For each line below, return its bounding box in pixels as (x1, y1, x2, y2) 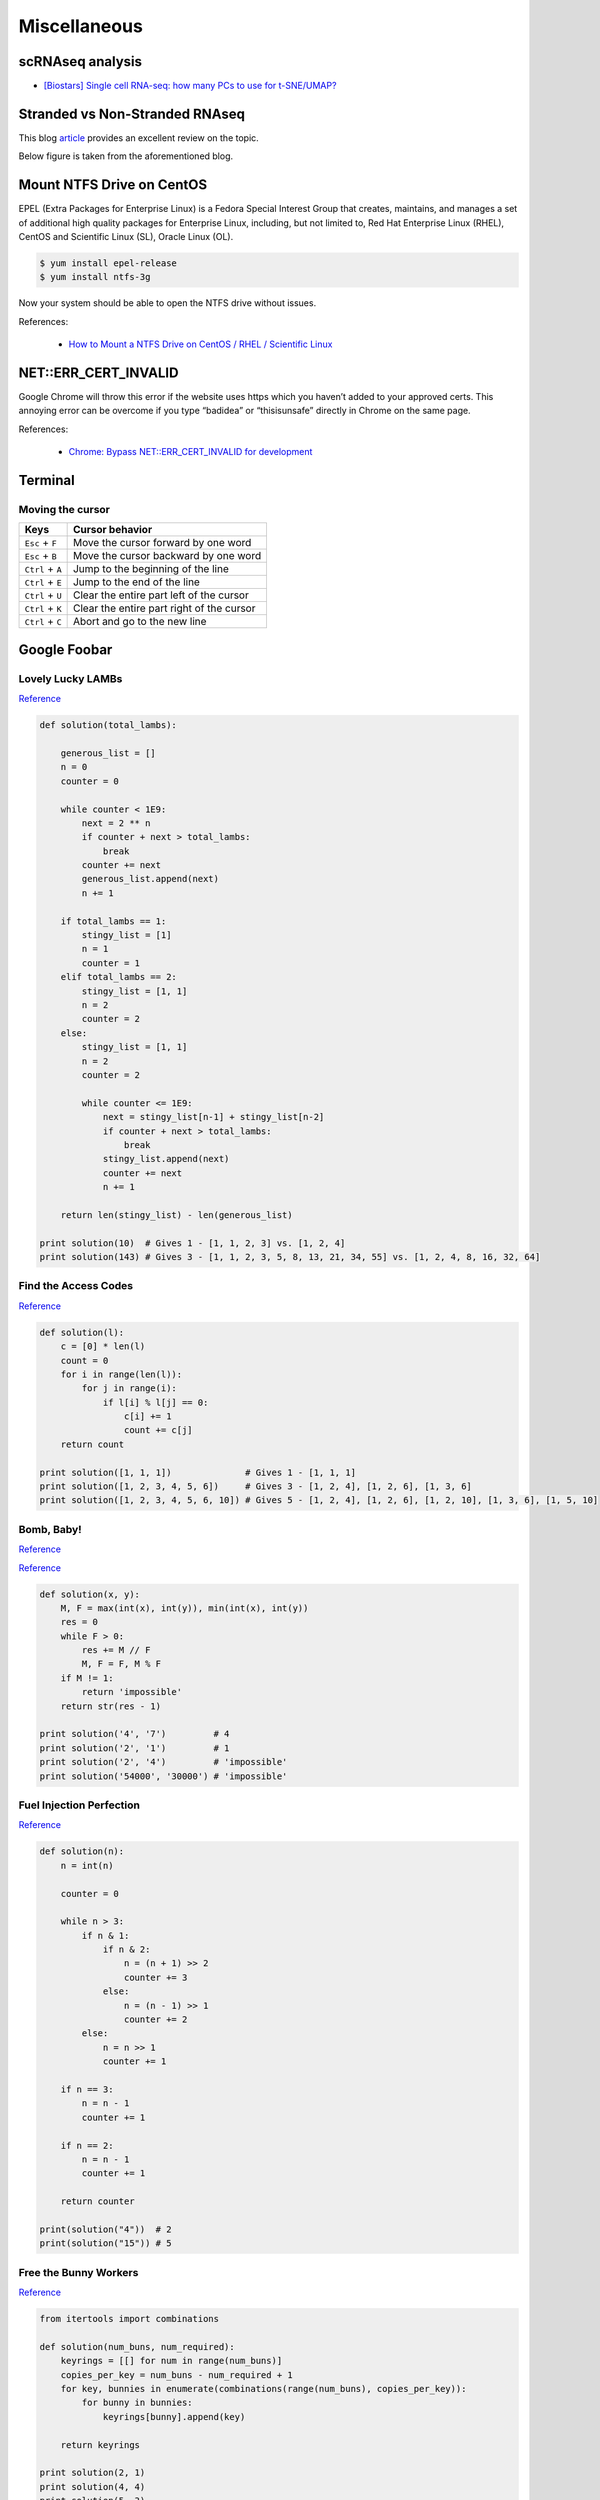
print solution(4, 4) (39, 2481, 146, 2492)
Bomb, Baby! (18, 1522, 82, 1536)
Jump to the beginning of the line (72, 562, 229, 576)
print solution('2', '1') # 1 (39, 1742, 230, 1754)
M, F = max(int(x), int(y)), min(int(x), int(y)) (60, 1602, 309, 1614)
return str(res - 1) (60, 1700, 162, 1712)
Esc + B (24, 549, 57, 563)
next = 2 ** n (81, 817, 151, 829)
